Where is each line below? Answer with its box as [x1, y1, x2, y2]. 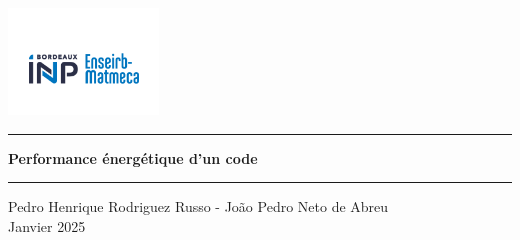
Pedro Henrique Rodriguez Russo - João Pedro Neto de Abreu [8, 196, 389, 217]
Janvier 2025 [8, 215, 86, 236]
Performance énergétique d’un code [8, 147, 258, 168]
